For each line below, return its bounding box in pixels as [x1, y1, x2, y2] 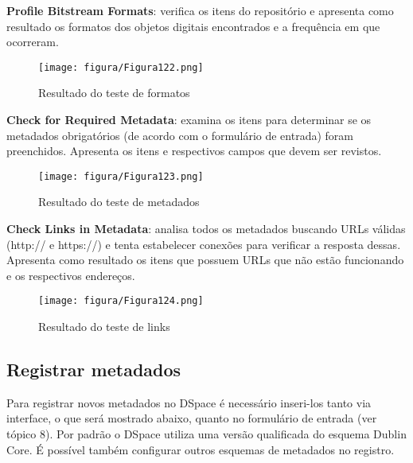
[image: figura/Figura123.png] [38, 170, 204, 182]
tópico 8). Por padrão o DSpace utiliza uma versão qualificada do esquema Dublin [6, 426, 407, 442]
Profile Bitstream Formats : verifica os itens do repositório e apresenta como [6, 2, 394, 18]
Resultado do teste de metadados [38, 193, 200, 210]
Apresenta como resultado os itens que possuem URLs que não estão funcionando [6, 251, 404, 268]
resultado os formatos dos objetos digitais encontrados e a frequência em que [6, 18, 380, 34]
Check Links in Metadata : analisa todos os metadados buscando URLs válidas [6, 220, 406, 237]
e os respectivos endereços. [6, 267, 135, 283]
